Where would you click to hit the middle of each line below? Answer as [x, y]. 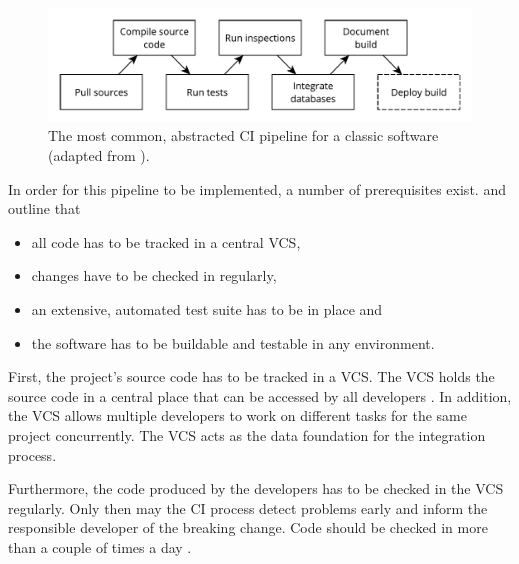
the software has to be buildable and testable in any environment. [233, 342]
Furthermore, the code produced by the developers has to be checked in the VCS [256, 488]
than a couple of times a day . [100, 546]
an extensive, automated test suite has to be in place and [207, 309]
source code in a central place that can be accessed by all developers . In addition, [260, 395]
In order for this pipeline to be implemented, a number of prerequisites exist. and [257, 188]
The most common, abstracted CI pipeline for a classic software [243, 135]
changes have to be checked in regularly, [154, 275]
